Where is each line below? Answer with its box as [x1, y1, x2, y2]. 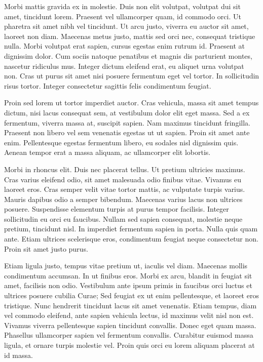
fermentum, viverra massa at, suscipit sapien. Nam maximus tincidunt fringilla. [4, 117, 250, 128]
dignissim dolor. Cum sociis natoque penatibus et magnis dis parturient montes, [4, 50, 252, 61]
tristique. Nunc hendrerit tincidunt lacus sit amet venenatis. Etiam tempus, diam [4, 300, 257, 310]
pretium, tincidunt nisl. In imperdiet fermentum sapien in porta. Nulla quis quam [4, 223, 258, 234]
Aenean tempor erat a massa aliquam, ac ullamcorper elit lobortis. [4, 147, 211, 157]
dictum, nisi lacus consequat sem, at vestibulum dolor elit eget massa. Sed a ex [4, 107, 250, 117]
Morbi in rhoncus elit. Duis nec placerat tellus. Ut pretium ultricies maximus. [4, 164, 245, 174]
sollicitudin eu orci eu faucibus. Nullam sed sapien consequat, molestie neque [4, 213, 243, 224]
